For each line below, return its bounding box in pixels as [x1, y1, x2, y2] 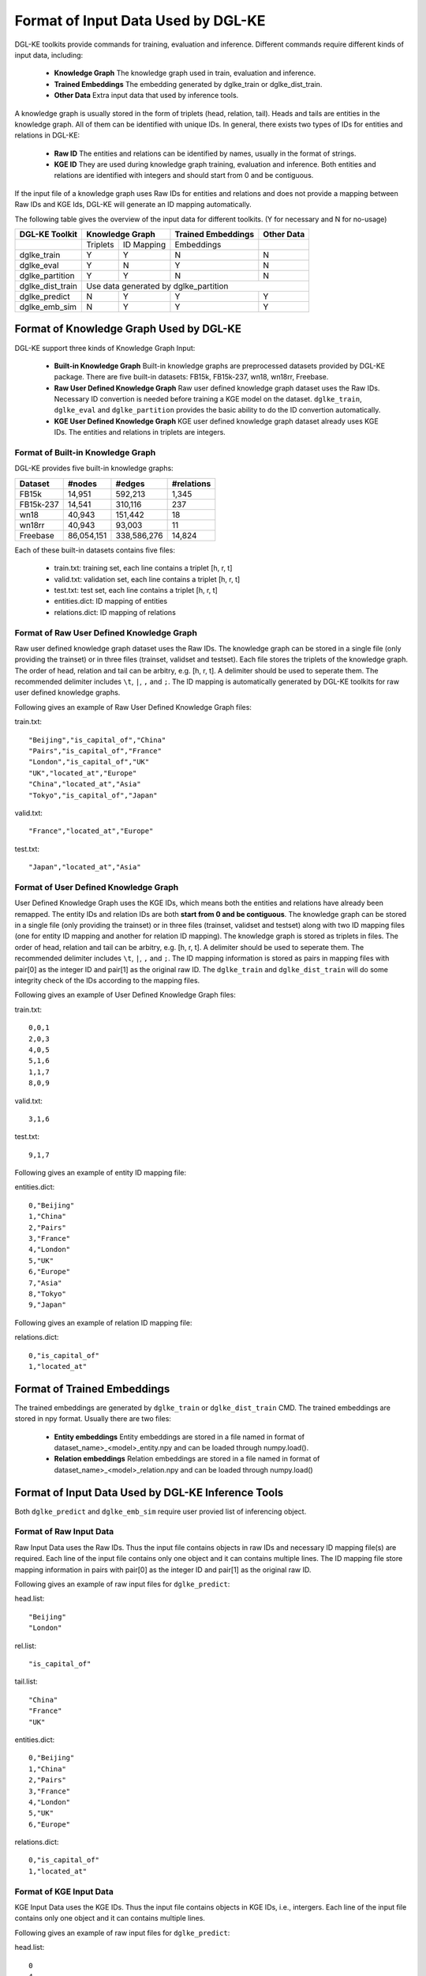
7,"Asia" [28, 1278, 62, 1288]
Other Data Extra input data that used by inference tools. [54, 91, 239, 100]
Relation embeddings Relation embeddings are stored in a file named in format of [54, 1454, 320, 1464]
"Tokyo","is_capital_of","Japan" [28, 790, 158, 800]
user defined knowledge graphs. [14, 688, 121, 697]
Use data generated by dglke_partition [86, 281, 229, 292]
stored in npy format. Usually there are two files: [14, 1414, 171, 1424]
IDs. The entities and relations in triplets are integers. [54, 428, 226, 437]
